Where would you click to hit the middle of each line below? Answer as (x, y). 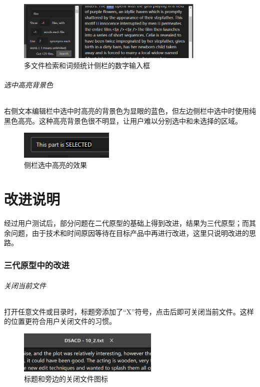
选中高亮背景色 (28, 85)
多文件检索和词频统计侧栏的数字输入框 (87, 65)
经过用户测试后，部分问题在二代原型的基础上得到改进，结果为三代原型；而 (126, 223)
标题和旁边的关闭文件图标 (66, 379)
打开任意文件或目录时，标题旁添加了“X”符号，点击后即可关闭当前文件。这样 (129, 311)
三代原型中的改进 (37, 265)
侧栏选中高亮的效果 (55, 164)
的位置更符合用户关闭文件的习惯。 (60, 321)
